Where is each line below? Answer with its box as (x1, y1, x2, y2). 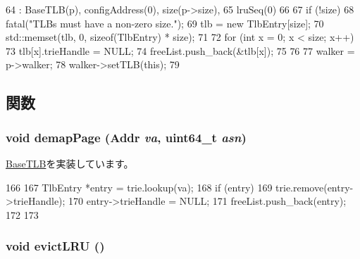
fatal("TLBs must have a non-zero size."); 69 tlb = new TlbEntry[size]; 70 (6, 15, 324, 30)
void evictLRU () (6, 237, 105, 255)
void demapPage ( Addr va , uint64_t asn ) (6, 128, 247, 146)
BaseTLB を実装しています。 (6, 156, 134, 170)
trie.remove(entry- (275, 179, 354, 194)
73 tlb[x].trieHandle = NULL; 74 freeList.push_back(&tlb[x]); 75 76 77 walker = (6, 43, 355, 58)
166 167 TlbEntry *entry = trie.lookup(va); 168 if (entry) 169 (6, 179, 273, 194)
